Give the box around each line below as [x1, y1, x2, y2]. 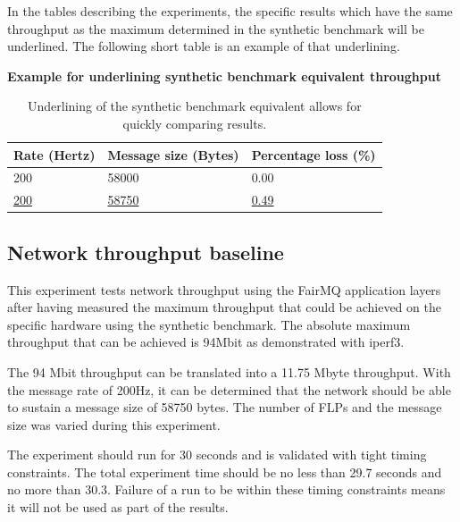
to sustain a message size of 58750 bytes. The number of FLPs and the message [7, 398, 442, 417]
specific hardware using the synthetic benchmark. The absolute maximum [7, 315, 411, 333]
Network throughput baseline [7, 238, 284, 265]
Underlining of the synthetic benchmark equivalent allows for [27, 97, 362, 115]
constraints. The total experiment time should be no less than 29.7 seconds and [7, 462, 442, 481]
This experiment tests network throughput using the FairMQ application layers [7, 280, 441, 299]
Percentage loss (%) [251, 145, 376, 164]
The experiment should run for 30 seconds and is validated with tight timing [7, 445, 427, 464]
